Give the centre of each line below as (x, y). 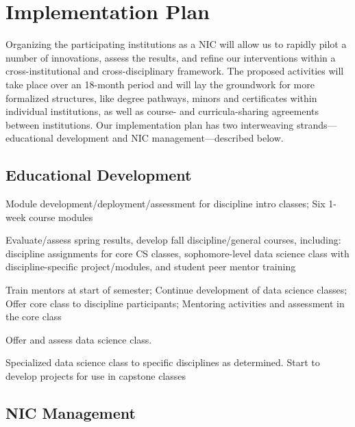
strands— (317, 124)
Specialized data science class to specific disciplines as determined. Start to (163, 362)
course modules (61, 217)
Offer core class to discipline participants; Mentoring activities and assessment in (175, 303)
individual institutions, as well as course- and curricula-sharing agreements (162, 111)
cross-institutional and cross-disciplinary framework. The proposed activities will (175, 71)
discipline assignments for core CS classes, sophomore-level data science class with (177, 253)
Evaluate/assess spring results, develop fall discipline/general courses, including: (173, 240)
